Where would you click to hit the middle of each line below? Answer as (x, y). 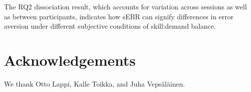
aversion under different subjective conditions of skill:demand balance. (110, 26)
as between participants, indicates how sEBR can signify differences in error (119, 16)
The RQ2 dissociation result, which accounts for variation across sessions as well (125, 6)
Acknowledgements (70, 60)
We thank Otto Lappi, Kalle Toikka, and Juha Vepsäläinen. (95, 83)
